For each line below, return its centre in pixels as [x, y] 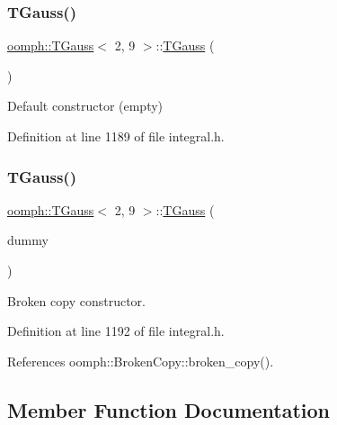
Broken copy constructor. [76, 300]
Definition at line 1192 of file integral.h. [116, 331]
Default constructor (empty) [85, 106]
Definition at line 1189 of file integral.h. [116, 136]
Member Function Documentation [169, 409]
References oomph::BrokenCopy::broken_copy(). [141, 361]
